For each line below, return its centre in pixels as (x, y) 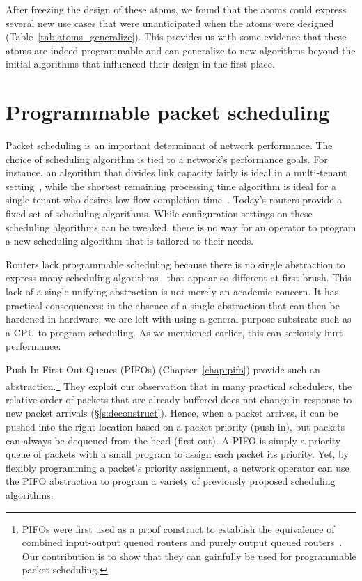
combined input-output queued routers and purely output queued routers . (182, 542)
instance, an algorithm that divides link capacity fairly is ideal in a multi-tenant (176, 172)
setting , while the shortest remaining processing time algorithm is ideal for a (171, 186)
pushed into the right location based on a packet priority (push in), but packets (175, 427)
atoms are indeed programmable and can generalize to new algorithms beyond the (181, 50)
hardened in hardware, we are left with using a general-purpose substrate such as (179, 319)
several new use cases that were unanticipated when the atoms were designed (170, 23)
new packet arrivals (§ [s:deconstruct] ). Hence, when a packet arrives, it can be (172, 413)
